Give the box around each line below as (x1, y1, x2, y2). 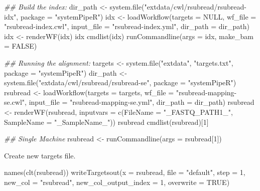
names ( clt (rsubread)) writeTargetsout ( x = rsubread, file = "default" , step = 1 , (4, 167, 245, 177)
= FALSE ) (4, 41, 37, 51)
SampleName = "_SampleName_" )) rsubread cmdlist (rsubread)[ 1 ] (4, 116, 209, 127)
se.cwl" (4, 97, 25, 107)
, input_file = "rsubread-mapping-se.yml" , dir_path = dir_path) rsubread (25, 97, 254, 107)
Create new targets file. (4, 150, 76, 160)
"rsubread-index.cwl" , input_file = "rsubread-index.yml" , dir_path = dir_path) (4, 21, 249, 32)
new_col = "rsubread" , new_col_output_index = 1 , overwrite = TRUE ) (4, 176, 230, 187)
